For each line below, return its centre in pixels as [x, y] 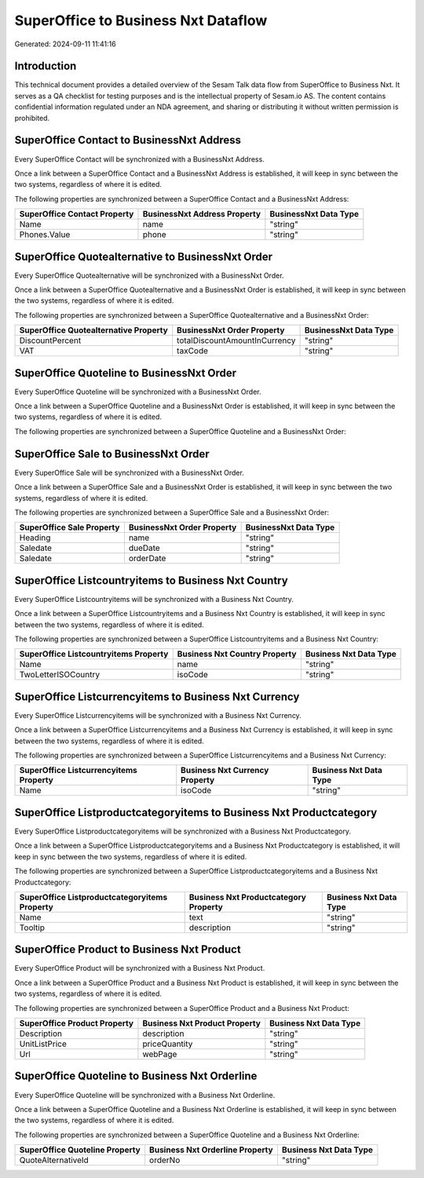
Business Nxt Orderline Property [212, 1150]
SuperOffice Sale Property [69, 527]
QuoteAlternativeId [54, 1160]
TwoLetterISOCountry [60, 675]
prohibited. [32, 118]
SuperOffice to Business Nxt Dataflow [141, 20]
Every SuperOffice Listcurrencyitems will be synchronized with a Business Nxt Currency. [158, 715]
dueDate [144, 548]
